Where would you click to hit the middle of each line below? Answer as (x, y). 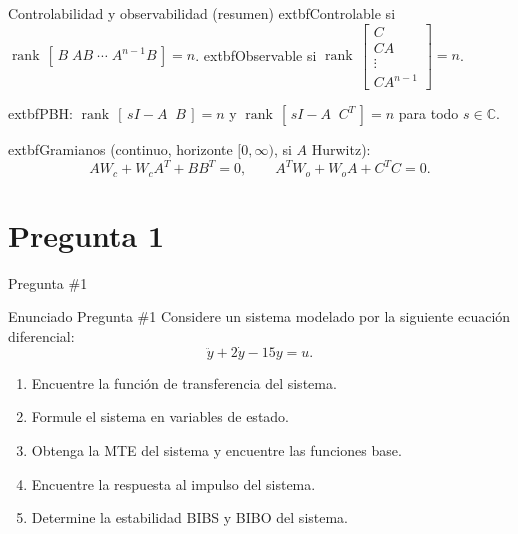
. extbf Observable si (256, 54)
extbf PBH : (40, 113)
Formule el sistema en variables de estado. (160, 416)
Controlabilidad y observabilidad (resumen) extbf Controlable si (202, 13)
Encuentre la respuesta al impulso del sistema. (173, 483)
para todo (428, 113)
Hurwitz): (341, 149)
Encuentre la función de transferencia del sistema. (184, 382)
